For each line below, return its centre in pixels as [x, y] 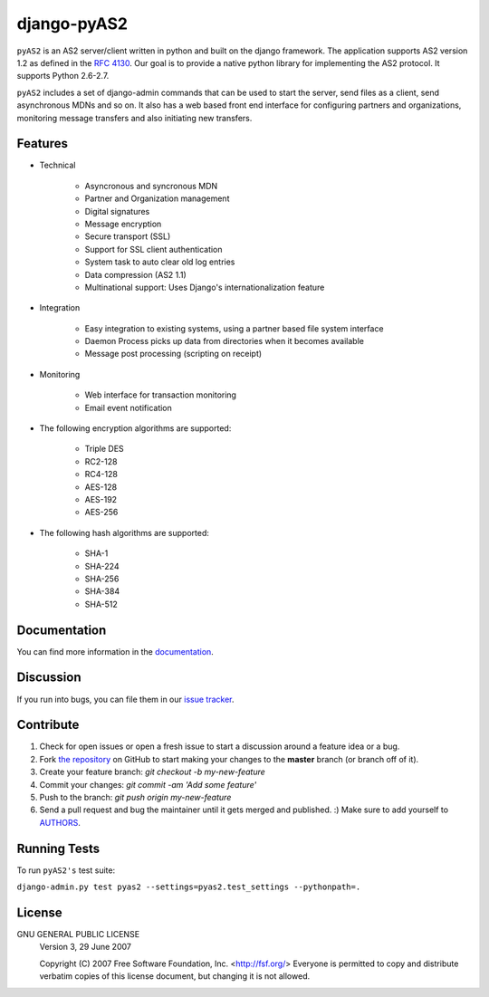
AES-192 [101, 499]
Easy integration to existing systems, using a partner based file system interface [234, 328]
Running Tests [58, 848]
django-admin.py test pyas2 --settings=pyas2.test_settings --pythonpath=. [189, 887]
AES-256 [101, 513]
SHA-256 [102, 579]
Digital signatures [117, 211]
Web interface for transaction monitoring [161, 395]
